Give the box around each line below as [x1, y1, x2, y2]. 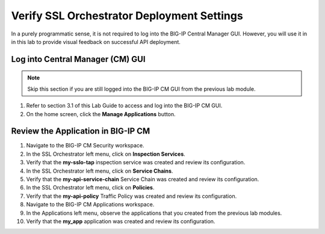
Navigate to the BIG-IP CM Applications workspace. [26, 201, 155, 208]
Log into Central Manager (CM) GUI [11, 54, 146, 64]
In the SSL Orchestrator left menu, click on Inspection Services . [26, 150, 186, 158]
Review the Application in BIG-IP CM [11, 126, 150, 137]
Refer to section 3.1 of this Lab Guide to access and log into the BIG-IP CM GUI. [26, 102, 223, 109]
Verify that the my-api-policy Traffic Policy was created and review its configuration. [26, 192, 237, 200]
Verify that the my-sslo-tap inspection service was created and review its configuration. [26, 159, 246, 166]
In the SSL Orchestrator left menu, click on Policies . [26, 184, 155, 191]
